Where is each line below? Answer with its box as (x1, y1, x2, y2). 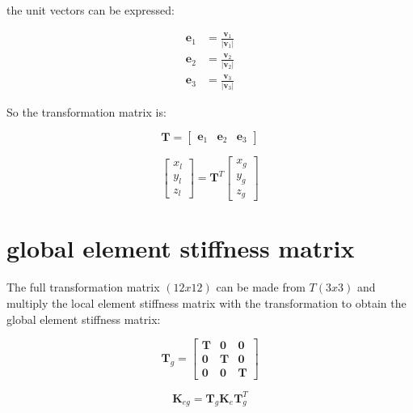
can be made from (216, 279, 306, 296)
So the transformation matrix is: (6, 103, 166, 120)
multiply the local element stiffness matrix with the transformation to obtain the (6, 294, 407, 311)
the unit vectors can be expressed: (6, 2, 175, 18)
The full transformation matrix (6, 279, 160, 296)
